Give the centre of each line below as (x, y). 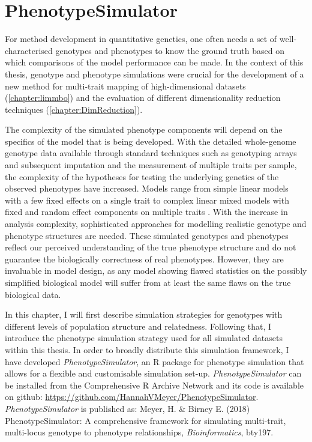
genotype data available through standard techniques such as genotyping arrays (151, 153)
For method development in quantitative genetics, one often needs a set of (141, 39)
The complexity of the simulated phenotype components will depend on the (144, 129)
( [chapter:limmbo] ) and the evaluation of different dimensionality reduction (143, 98)
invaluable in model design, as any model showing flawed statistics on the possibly (156, 271)
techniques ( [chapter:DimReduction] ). (74, 109)
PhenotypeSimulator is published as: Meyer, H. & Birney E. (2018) (127, 408)
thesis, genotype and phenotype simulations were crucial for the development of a (154, 74)
